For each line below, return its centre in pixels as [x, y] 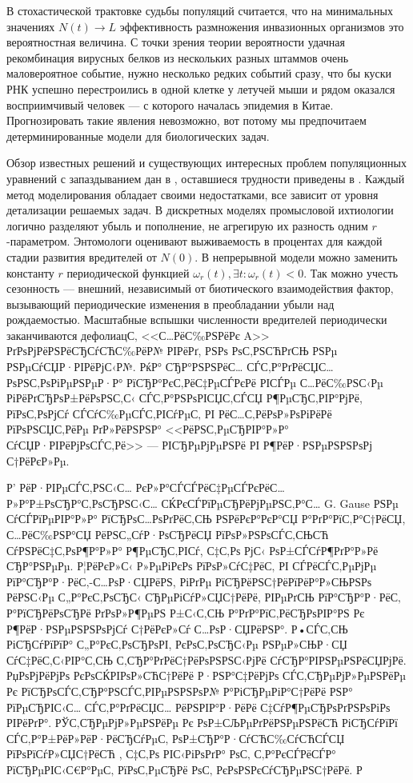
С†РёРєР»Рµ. [38, 460]
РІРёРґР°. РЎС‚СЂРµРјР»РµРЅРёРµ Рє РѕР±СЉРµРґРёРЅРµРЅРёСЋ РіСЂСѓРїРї [202, 723]
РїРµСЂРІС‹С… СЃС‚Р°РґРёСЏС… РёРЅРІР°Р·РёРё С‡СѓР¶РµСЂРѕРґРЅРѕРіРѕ [198, 707]
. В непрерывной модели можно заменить [296, 256]
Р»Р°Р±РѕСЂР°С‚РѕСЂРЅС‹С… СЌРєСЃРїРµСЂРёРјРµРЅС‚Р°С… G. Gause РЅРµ [202, 503]
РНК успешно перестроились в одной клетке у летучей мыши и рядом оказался [201, 88]
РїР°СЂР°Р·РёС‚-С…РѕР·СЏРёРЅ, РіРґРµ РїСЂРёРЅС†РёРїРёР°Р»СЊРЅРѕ [189, 581]
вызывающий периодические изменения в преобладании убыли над [170, 304]
